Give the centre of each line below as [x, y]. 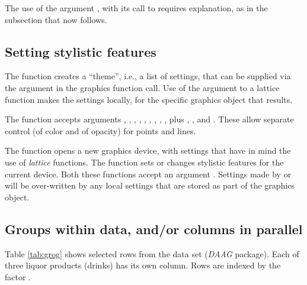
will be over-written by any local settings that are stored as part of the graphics [150, 185]
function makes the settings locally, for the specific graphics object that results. [149, 99]
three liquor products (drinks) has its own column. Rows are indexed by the [143, 265]
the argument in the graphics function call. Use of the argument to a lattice [142, 87]
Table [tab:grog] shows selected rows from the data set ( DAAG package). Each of [152, 253]
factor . [18, 276]
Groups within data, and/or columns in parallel [154, 229]
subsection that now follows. [56, 19]
